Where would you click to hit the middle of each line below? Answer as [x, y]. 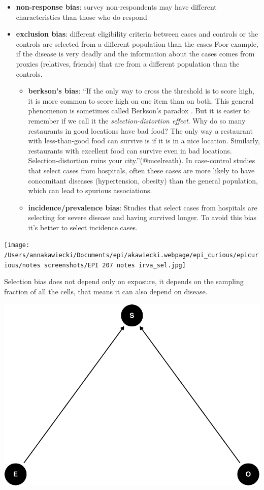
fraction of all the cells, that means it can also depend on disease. [106, 292]
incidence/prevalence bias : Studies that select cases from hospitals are [143, 207]
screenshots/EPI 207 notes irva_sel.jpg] [115, 265]
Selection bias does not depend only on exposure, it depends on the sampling [124, 281]
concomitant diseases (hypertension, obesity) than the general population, [143, 180]
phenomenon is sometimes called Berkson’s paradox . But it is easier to [139, 111]
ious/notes [22, 265]
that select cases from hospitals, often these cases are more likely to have [141, 170]
